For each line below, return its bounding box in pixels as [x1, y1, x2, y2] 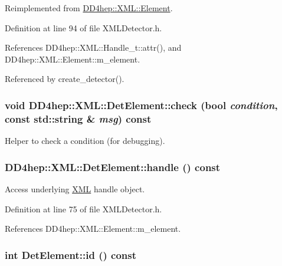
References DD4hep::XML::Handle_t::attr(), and [5, 41, 182, 54]
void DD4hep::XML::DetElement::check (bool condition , [5, 97, 278, 112]
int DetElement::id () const [5, 247, 137, 262]
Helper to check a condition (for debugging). [5, 134, 165, 147]
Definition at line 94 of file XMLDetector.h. [5, 21, 162, 34]
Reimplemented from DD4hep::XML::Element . [5, 2, 173, 14]
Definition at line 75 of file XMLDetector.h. [5, 202, 162, 215]
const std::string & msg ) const [5, 111, 152, 126]
